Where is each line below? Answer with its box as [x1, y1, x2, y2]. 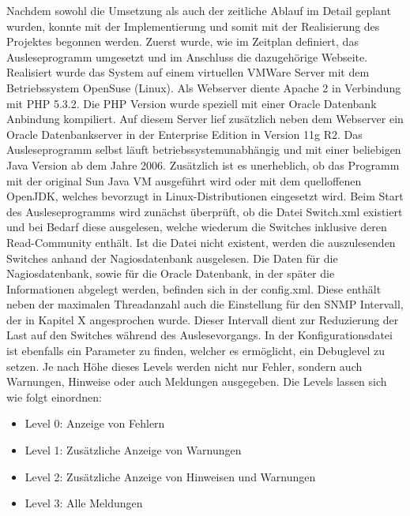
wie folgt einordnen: [6, 388, 103, 405]
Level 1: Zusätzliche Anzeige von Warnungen [24, 442, 242, 458]
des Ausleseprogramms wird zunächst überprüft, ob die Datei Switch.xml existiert [6, 203, 403, 219]
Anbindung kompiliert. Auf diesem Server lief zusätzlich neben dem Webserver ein [6, 110, 404, 127]
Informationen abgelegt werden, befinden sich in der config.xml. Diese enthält [6, 280, 382, 297]
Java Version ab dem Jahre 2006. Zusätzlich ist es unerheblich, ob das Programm [6, 156, 400, 173]
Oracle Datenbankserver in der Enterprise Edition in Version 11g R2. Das [6, 125, 363, 142]
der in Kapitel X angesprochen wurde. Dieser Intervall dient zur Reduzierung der [6, 311, 399, 327]
